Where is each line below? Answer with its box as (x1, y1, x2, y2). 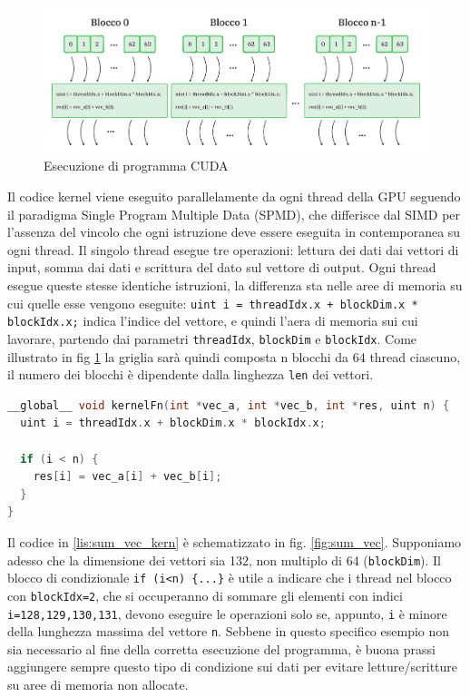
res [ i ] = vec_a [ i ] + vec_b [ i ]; (33, 470, 222, 484)
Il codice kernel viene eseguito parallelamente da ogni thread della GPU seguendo (7, 187, 461, 205)
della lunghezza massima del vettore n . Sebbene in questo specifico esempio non (7, 622, 450, 641)
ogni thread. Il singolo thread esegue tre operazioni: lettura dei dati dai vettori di (7, 240, 459, 259)
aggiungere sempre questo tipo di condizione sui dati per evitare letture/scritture (7, 657, 458, 676)
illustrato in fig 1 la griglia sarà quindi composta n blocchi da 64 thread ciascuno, (7, 347, 461, 366)
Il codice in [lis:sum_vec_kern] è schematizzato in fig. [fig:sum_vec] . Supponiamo (7, 532, 462, 551)
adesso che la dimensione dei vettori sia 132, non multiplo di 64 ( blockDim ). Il (7, 550, 442, 569)
